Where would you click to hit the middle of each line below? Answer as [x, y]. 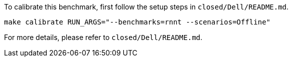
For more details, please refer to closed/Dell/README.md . [103, 37]
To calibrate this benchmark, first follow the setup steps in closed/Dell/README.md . [147, 7]
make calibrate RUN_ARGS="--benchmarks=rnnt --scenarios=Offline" [137, 22]
